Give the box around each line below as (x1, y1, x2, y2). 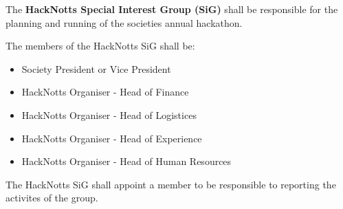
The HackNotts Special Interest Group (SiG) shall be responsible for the (5, 2, 338, 16)
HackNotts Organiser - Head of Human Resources (21, 154, 232, 168)
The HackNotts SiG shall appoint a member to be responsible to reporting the (5, 177, 336, 191)
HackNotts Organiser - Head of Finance (21, 85, 189, 99)
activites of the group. (5, 190, 98, 205)
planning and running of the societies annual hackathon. (5, 15, 243, 30)
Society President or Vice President (21, 61, 171, 76)
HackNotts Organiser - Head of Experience (21, 131, 202, 145)
